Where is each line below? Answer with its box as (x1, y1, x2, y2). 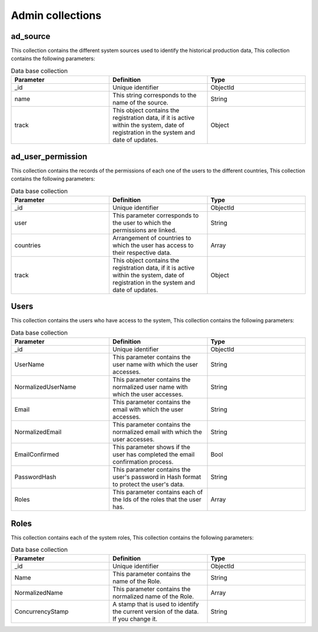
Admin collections (11, 9, 102, 22)
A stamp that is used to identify (112, 600, 200, 608)
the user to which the (112, 218, 172, 227)
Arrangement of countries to (112, 234, 191, 242)
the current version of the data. (112, 608, 199, 616)
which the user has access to (112, 241, 194, 249)
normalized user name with (112, 383, 188, 391)
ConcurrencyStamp (14, 608, 69, 616)
